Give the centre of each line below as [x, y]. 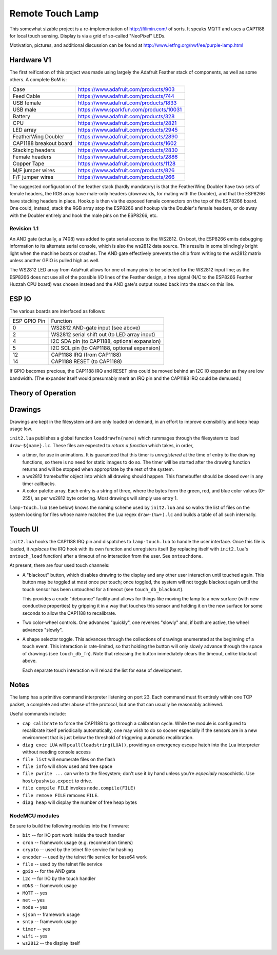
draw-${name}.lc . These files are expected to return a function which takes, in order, [102, 445]
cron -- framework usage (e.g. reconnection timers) [78, 842]
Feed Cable [26, 96]
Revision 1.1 [24, 229]
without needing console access [56, 752]
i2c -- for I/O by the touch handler [59, 878]
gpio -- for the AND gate [49, 871]
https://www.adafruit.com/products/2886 [128, 157]
